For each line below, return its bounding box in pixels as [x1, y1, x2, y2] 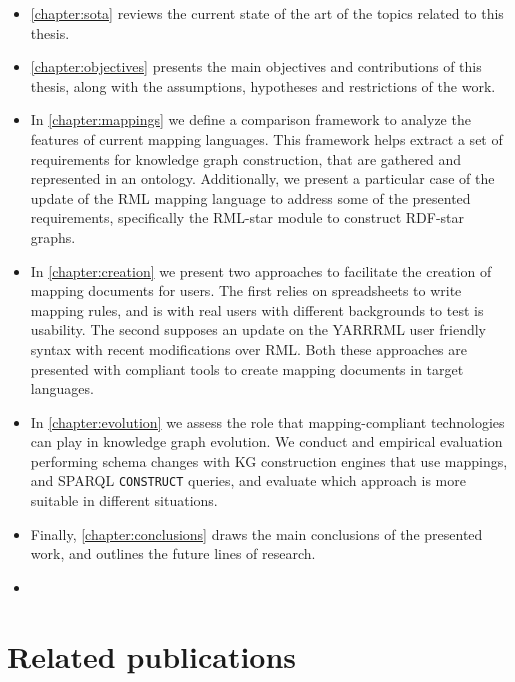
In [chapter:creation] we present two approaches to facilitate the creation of [30, 260, 492, 281]
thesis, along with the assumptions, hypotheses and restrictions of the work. [30, 75, 496, 96]
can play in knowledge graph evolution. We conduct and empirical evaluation [30, 431, 503, 452]
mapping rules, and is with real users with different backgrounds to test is [30, 299, 484, 320]
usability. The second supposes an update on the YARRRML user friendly [30, 319, 486, 340]
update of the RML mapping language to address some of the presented [30, 187, 471, 208]
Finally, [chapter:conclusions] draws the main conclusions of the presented [30, 523, 483, 544]
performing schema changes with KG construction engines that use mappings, [30, 450, 508, 471]
